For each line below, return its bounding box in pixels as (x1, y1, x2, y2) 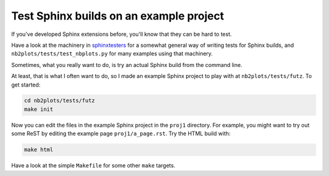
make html (24, 146, 54, 153)
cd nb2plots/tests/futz (24, 97, 96, 104)
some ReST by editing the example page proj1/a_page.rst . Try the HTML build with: (11, 130, 231, 137)
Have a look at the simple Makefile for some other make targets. (11, 162, 176, 169)
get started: (11, 81, 41, 88)
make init (24, 105, 54, 113)
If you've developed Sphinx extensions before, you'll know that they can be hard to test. (11, 30, 232, 38)
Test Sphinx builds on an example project (11, 9, 225, 23)
